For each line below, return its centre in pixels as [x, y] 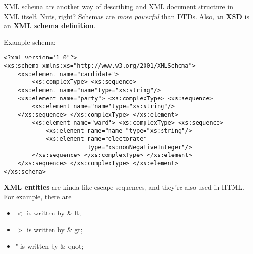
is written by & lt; [54, 213]
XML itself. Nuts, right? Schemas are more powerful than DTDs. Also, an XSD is [126, 16]
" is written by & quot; [49, 245]
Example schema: [30, 42]
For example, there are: [39, 196]
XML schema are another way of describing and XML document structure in [118, 6]
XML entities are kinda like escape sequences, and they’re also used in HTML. [124, 187]
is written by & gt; [55, 229]
